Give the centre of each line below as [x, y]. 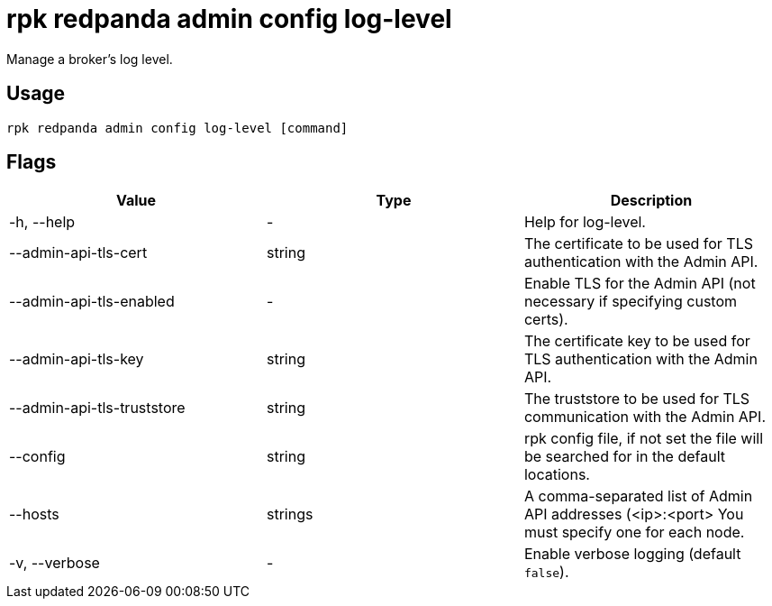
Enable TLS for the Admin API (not [640, 284]
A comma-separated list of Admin [638, 496]
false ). [546, 572]
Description [651, 201]
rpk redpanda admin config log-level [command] [177, 128]
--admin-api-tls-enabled [92, 302]
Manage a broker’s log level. [90, 59]
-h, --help [42, 222]
